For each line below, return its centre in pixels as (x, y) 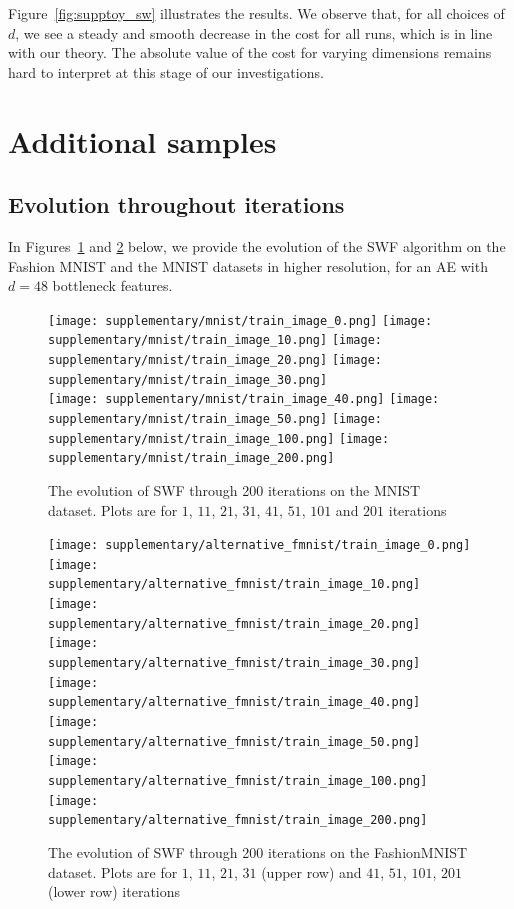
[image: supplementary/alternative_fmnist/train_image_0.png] (259, 545)
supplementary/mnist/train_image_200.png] (191, 458)
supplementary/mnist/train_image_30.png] (188, 379)
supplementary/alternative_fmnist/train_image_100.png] (238, 781)
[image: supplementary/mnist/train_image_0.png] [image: (240, 320)
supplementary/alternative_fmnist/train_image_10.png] (234, 584)
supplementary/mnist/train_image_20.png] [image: (215, 360)
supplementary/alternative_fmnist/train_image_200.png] (238, 820)
